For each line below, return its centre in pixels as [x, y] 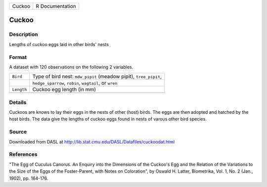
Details [18, 102]
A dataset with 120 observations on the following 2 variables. [71, 67]
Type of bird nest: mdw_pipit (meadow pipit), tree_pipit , [97, 77]
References [23, 154]
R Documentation [56, 6]
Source [18, 132]
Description [23, 35]
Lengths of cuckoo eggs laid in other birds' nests [59, 44]
